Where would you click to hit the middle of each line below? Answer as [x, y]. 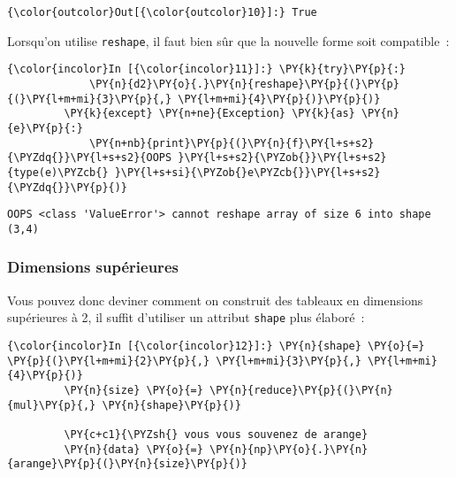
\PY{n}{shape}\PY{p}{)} [171, 405]
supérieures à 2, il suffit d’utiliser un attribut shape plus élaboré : [186, 317]
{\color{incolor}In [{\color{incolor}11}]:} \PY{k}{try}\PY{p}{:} [207, 69]
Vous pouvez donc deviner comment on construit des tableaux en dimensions [215, 300]
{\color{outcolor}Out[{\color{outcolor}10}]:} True [162, 12]
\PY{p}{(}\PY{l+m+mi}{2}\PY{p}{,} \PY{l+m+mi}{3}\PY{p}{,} [184, 361]
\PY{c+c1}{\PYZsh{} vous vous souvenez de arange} [216, 434]
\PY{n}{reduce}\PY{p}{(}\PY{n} [301, 390]
